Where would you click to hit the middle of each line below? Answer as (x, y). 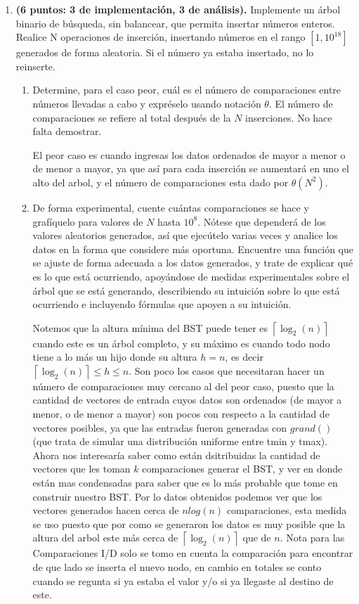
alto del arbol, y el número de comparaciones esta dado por (161, 182)
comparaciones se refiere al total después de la (132, 117)
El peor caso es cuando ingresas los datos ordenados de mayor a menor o (189, 154)
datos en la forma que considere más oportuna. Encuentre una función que (193, 249)
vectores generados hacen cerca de (106, 510)
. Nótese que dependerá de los (262, 221)
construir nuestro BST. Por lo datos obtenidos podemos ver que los (177, 496)
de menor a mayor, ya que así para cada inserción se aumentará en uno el (191, 168)
